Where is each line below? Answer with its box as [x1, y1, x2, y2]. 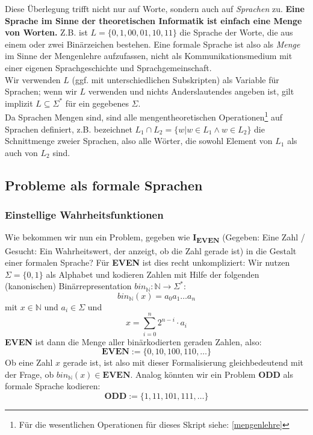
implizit [5, 96, 33, 109]
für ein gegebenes [65, 96, 129, 109]
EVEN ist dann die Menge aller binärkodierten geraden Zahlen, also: [5, 335, 262, 348]
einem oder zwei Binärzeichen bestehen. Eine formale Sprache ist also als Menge [5, 37, 300, 50]
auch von [5, 146, 38, 158]
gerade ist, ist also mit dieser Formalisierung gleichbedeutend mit [63, 356, 304, 369]
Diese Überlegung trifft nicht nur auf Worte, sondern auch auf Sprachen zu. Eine [5, 2, 305, 14]
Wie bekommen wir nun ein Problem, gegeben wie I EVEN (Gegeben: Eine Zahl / [5, 231, 305, 245]
